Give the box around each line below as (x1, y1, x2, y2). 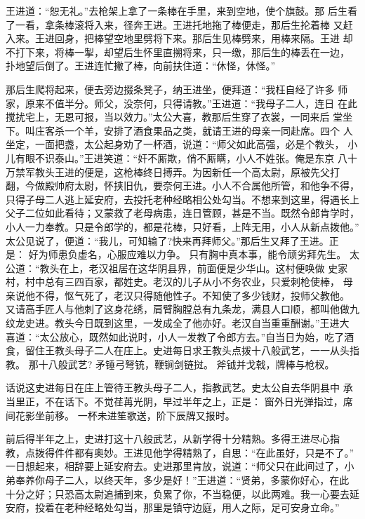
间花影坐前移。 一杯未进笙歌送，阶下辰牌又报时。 (6, 407, 235, 422)
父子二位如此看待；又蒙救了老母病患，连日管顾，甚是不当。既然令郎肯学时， (6, 205, 359, 220)
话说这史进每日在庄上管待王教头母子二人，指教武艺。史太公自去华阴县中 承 (6, 380, 353, 395)
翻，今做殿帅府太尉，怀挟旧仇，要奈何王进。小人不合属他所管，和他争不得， (6, 178, 359, 193)
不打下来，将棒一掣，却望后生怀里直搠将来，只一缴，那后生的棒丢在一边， (6, 44, 350, 59)
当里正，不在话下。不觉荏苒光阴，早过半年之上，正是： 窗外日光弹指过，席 (6, 394, 353, 409)
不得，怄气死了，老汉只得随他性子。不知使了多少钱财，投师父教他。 (34, 288, 350, 302)
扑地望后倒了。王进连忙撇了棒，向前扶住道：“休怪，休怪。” (6, 58, 276, 73)
